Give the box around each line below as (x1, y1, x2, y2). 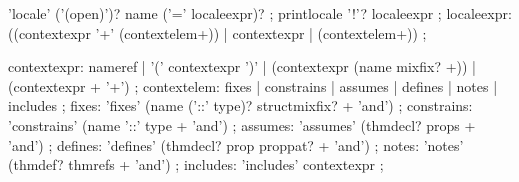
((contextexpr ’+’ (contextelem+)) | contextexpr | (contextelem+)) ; (8, 22, 427, 43)
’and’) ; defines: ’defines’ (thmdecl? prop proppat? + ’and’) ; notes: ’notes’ (8, 134, 464, 155)
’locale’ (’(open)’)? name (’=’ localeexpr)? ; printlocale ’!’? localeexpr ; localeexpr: (8, 3, 512, 23)
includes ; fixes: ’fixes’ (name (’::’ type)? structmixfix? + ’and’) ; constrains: (8, 95, 473, 116)
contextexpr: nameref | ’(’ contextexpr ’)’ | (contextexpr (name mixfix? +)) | (8, 56, 476, 77)
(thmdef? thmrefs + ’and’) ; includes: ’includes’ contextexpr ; (8, 154, 384, 175)
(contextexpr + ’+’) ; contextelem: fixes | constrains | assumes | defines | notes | (8, 75, 498, 96)
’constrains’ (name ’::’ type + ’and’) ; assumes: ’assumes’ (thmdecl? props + (8, 114, 476, 135)
